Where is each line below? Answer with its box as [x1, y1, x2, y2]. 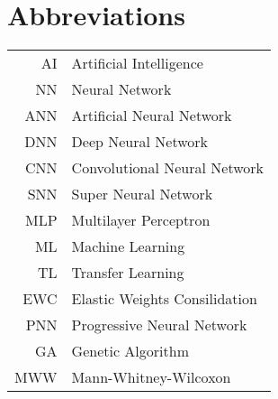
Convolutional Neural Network [71, 157, 265, 179]
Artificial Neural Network [71, 105, 232, 126]
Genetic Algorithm [71, 340, 189, 362]
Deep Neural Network [71, 131, 208, 153]
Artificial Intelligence [71, 52, 203, 74]
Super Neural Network [71, 183, 213, 205]
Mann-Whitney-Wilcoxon [71, 367, 231, 388]
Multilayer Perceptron [71, 209, 211, 231]
